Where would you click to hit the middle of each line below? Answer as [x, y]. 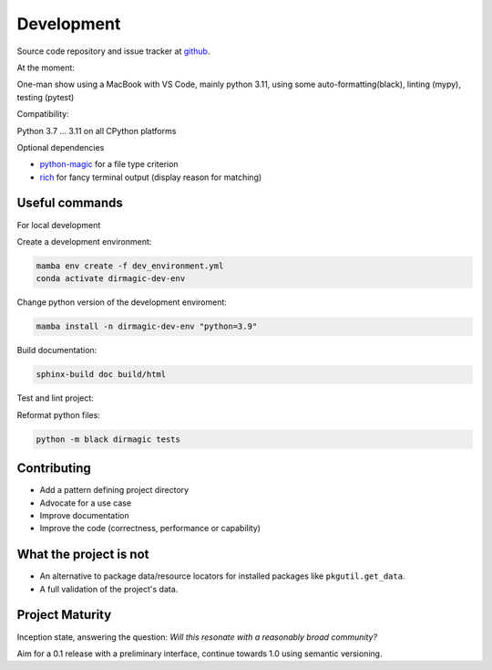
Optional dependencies [61, 147]
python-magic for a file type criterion [109, 164]
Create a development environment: [84, 241]
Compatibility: [43, 114]
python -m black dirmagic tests [108, 439]
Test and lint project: [56, 398]
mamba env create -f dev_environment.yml [130, 266]
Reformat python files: [58, 414]
